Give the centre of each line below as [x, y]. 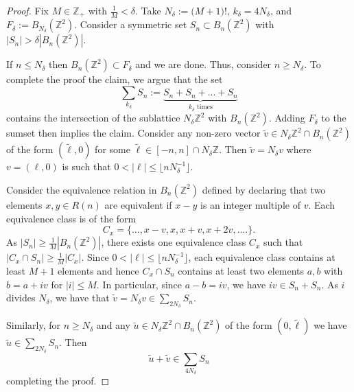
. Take [148, 10]
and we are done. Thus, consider [203, 64]
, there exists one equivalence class [174, 242]
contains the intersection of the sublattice [93, 118]
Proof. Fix [27, 10]
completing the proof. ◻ [58, 381]
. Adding [287, 118]
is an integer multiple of [250, 204]
